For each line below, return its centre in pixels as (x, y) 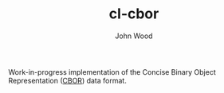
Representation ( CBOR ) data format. (68, 80)
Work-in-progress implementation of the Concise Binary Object (112, 72)
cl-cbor (134, 14)
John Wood (134, 36)
